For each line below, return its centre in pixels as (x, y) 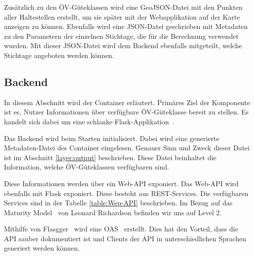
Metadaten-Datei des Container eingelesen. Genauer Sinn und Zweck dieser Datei (127, 148)
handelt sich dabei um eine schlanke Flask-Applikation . (89, 121)
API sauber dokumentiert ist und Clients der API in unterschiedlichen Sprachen (125, 238)
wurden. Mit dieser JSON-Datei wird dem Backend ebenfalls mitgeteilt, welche (123, 45)
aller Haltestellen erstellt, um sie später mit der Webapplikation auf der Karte (122, 16)
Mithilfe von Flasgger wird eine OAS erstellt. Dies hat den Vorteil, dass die (121, 229)
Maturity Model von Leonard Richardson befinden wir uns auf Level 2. (113, 212)
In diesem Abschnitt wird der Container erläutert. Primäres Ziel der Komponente (127, 102)
